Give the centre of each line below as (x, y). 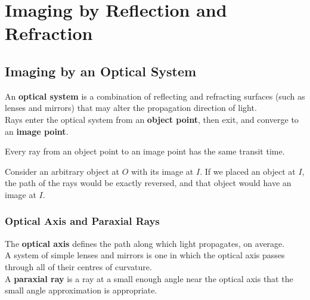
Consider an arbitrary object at (62, 171)
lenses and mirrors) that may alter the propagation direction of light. (131, 108)
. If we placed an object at (248, 171)
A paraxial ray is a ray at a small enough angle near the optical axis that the (149, 278)
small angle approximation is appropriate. (81, 290)
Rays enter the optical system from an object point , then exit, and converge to (152, 119)
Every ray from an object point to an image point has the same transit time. (145, 151)
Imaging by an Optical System (101, 71)
